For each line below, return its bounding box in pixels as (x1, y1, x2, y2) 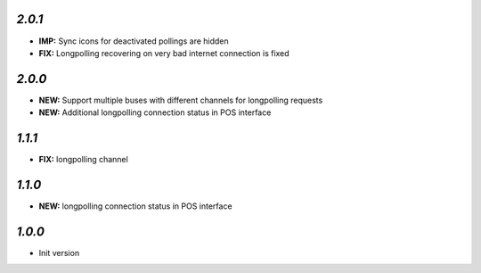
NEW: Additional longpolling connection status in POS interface (38, 107, 272, 118)
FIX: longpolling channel (38, 154, 128, 165)
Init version (38, 247, 80, 258)
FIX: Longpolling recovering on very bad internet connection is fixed (38, 47, 289, 58)
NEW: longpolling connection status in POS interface (38, 201, 232, 211)
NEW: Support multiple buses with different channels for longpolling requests (38, 95, 323, 105)
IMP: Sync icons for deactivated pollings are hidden (38, 36, 229, 46)
